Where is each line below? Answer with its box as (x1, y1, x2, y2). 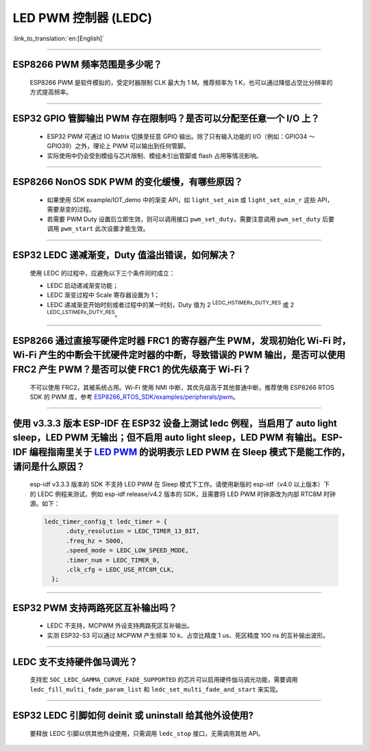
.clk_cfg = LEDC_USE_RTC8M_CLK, (66, 565, 175, 574)
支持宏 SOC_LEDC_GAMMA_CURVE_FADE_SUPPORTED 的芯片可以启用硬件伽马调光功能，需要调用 (29, 676, 298, 684)
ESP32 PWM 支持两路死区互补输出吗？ (12, 602, 177, 613)
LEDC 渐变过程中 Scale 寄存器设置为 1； (47, 291, 160, 299)
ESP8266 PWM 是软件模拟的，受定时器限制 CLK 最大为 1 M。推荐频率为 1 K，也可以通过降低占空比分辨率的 (29, 78, 333, 86)
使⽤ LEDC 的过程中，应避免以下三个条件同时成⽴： (29, 269, 175, 277)
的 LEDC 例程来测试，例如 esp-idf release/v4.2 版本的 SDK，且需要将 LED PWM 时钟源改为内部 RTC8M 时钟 (29, 490, 336, 498)
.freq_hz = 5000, (66, 537, 125, 545)
